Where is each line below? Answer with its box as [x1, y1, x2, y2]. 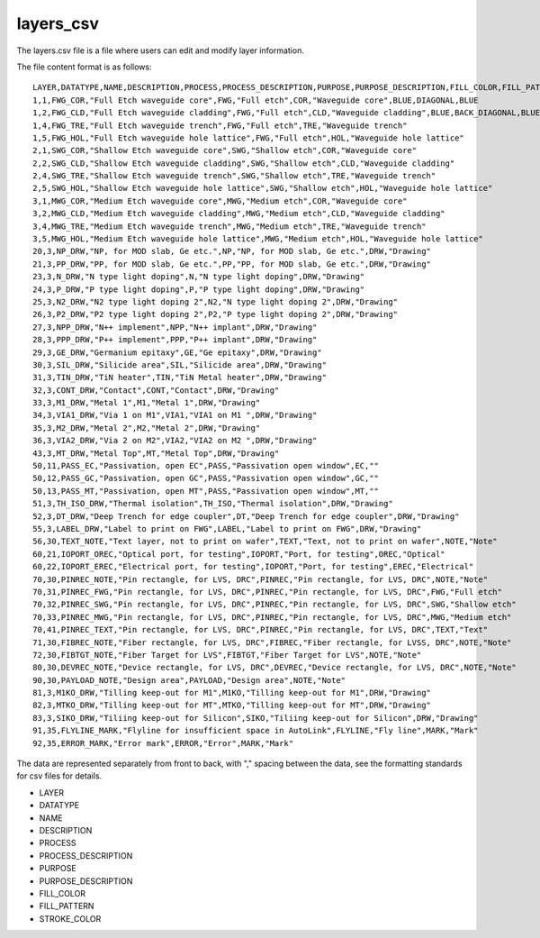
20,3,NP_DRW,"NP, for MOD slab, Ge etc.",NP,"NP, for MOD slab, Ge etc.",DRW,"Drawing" [32, 246, 432, 257]
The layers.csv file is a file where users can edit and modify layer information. [16, 45, 305, 56]
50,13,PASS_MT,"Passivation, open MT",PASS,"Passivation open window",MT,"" [32, 486, 380, 496]
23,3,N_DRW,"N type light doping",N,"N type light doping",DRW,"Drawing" [32, 271, 365, 282]
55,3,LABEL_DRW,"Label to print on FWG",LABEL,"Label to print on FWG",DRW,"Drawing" [32, 524, 422, 533]
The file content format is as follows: [16, 61, 152, 72]
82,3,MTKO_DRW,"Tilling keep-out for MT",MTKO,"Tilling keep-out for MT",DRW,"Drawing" [32, 700, 432, 711]
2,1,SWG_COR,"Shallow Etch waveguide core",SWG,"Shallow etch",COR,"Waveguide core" [32, 145, 418, 156]
